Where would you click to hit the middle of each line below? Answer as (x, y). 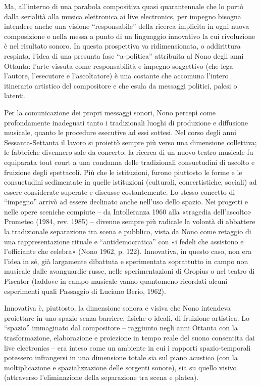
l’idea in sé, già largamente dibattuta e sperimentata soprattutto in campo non (126, 261)
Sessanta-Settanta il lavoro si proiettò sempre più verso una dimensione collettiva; (130, 142)
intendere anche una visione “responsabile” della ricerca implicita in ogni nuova (127, 26)
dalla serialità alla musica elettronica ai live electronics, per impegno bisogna (123, 16)
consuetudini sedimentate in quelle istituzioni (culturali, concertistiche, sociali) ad (130, 182)
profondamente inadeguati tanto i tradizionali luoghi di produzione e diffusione (126, 122)
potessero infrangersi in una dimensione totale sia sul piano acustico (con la (121, 357)
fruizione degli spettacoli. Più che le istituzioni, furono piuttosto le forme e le (123, 172)
